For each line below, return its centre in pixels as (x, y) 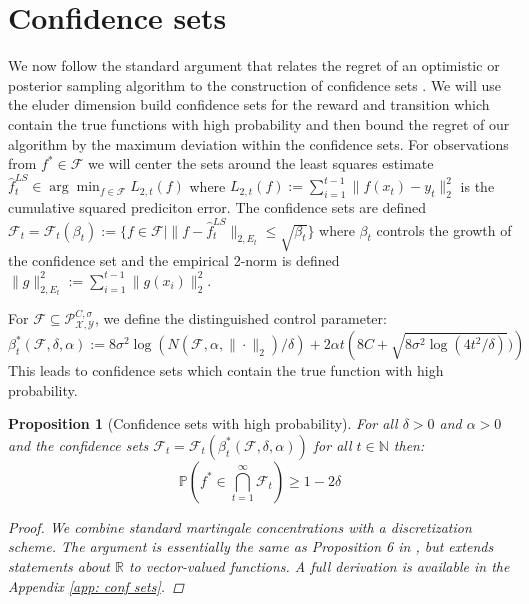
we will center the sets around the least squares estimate (261, 163)
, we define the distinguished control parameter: (241, 318)
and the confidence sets (78, 444)
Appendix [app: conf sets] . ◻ (96, 585)
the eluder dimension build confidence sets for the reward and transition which (249, 104)
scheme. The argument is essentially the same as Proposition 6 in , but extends (251, 546)
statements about (59, 566)
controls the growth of (444, 229)
